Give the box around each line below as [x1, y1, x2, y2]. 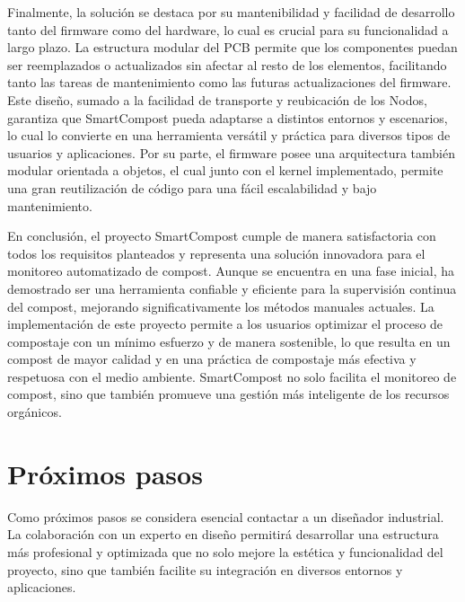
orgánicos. [7, 403, 62, 421]
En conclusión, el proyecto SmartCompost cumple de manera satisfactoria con [7, 226, 436, 245]
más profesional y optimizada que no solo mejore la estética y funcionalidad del [7, 542, 443, 561]
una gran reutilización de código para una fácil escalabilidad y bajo [7, 178, 377, 197]
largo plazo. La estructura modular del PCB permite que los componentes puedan [7, 38, 458, 57]
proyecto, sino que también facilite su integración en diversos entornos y [7, 560, 403, 579]
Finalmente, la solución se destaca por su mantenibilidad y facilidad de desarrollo [7, 3, 455, 21]
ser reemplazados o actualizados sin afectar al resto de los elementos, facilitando [7, 55, 447, 74]
